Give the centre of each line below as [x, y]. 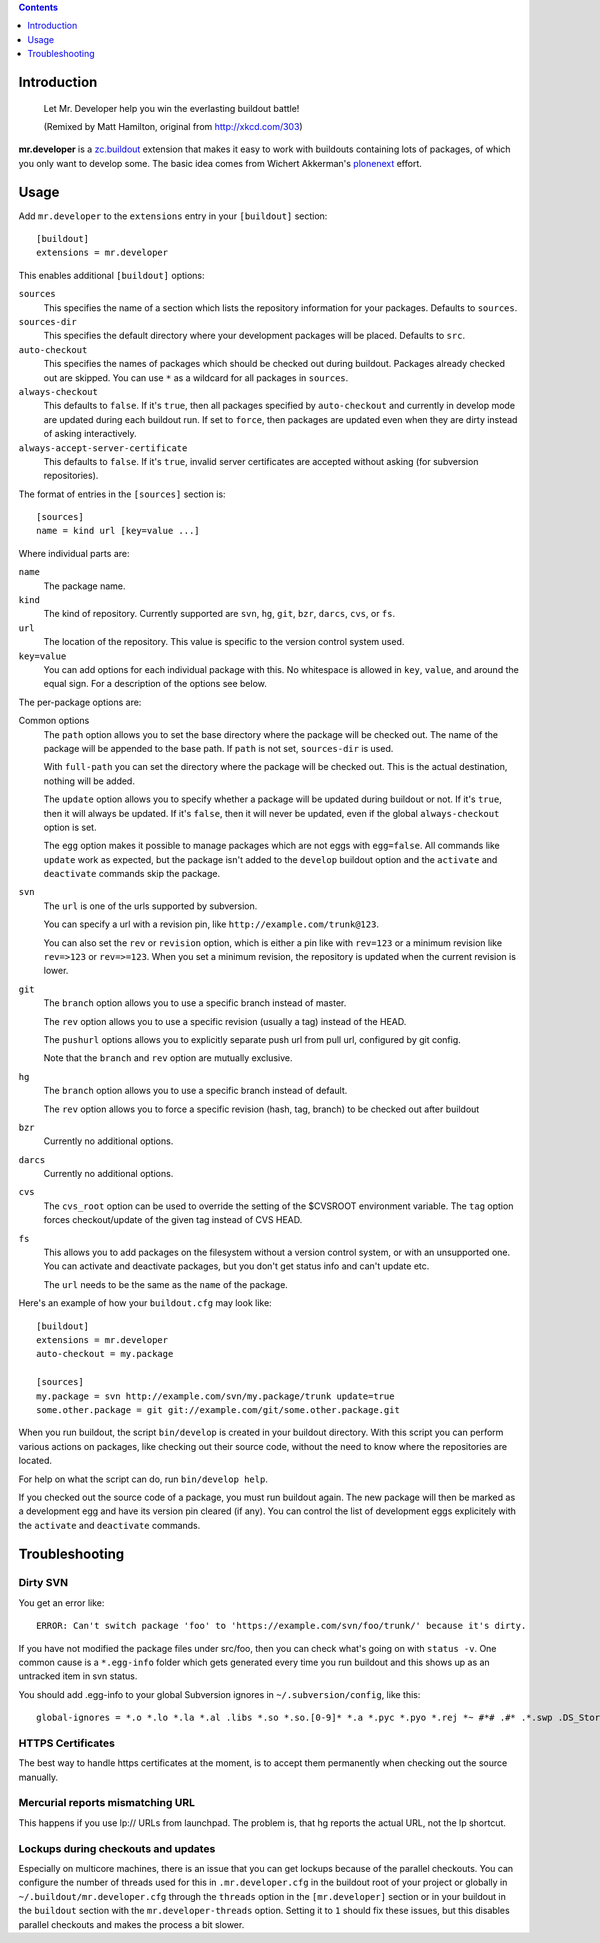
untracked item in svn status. [78, 1676]
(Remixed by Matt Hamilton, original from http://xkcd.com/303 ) [173, 126]
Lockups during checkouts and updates [117, 1848]
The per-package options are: [80, 702]
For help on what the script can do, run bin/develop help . [143, 1479]
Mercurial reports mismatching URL [106, 1803]
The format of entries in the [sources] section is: [122, 494]
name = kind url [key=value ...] [118, 531]
